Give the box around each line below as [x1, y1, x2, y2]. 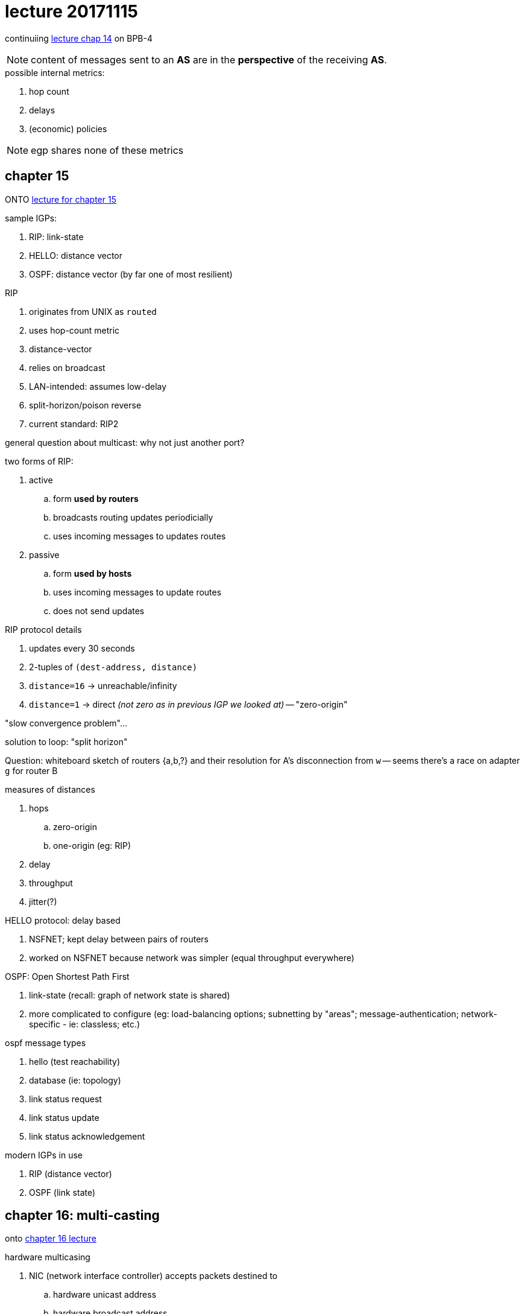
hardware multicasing [5, 1252, 90, 1263]
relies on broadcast [29, 362, 105, 373]
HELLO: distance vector [29, 250, 123, 261]
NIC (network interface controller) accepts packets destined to [29, 1271, 278, 1281]
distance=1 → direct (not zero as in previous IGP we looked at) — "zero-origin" [29, 699, 348, 709]
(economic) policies [29, 123, 107, 134]
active [29, 474, 53, 485]
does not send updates [53, 605, 145, 616]
